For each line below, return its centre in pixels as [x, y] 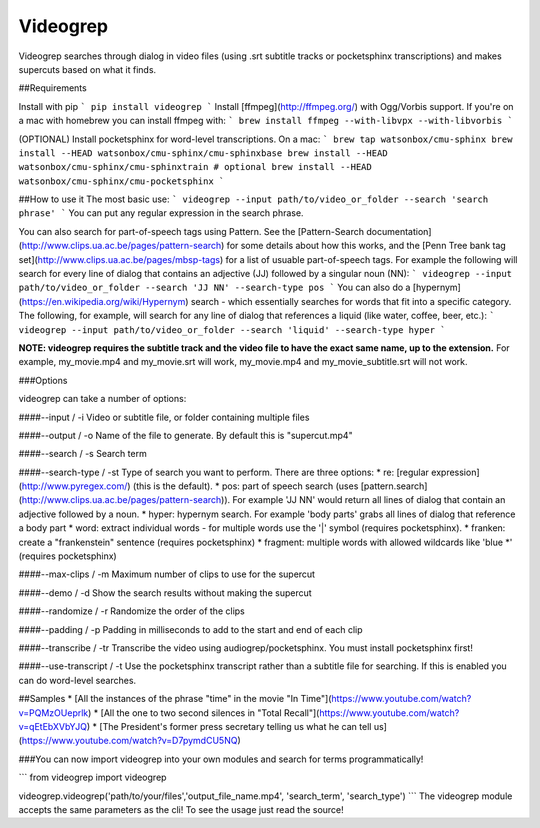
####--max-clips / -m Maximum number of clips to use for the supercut [166, 574]
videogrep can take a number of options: [102, 399]
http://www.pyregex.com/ [74, 486]
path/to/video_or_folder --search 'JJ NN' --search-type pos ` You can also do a [214, 287]
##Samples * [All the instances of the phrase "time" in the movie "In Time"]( [175, 699]
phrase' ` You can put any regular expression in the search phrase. [161, 213]
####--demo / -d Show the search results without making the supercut [165, 592]
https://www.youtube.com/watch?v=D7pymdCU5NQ [129, 741]
